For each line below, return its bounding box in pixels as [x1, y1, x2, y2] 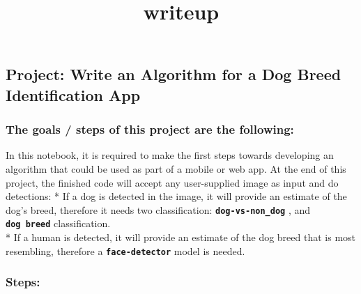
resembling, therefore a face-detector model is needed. [6, 243, 245, 258]
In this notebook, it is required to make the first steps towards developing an [6, 148, 334, 162]
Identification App [6, 84, 141, 105]
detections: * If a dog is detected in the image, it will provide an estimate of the [6, 189, 347, 203]
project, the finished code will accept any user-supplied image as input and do [6, 175, 339, 189]
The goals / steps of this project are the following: [6, 121, 294, 138]
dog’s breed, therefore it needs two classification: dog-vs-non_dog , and [6, 202, 311, 217]
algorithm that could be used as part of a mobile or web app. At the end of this [6, 161, 346, 176]
